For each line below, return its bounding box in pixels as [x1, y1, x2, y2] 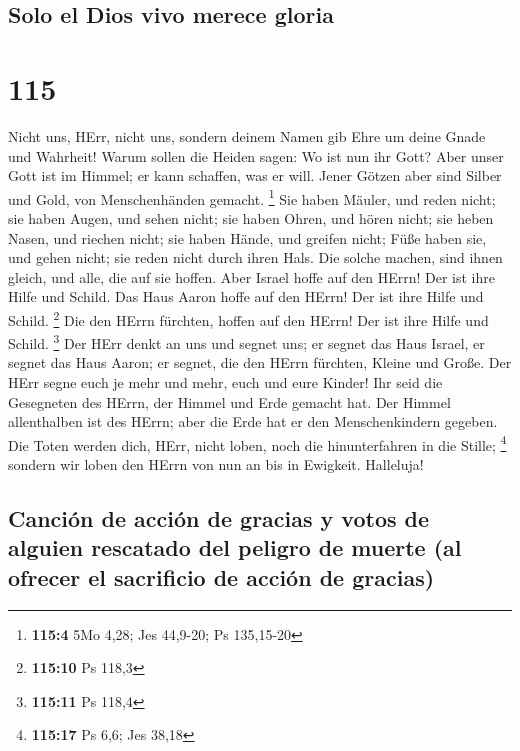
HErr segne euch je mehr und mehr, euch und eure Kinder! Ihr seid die [8, 372, 443, 392]
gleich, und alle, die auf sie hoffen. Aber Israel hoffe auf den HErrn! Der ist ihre [8, 266, 495, 287]
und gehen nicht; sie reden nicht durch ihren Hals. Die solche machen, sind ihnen [8, 247, 503, 268]
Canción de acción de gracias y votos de [8, 503, 430, 534]
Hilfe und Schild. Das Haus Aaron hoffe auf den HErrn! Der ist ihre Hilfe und [8, 286, 484, 307]
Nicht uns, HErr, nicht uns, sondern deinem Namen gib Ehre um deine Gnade [8, 125, 486, 146]
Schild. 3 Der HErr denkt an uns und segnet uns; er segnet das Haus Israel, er [8, 330, 485, 353]
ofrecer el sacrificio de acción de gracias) [8, 561, 435, 592]
